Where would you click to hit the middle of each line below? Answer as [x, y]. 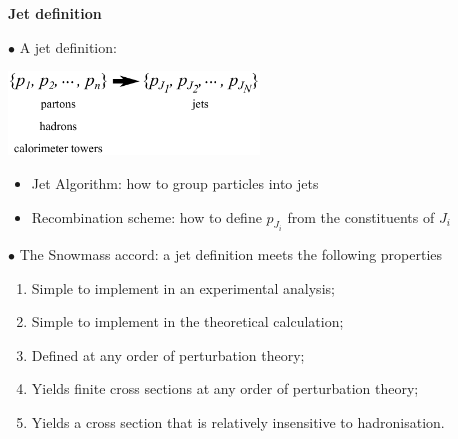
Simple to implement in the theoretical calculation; [187, 321]
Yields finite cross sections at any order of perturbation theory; [225, 388]
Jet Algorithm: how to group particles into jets [175, 182]
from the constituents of [361, 216]
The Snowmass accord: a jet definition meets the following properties [231, 254]
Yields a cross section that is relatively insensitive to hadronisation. [238, 421]
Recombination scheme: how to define [146, 216]
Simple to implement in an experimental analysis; [183, 287]
